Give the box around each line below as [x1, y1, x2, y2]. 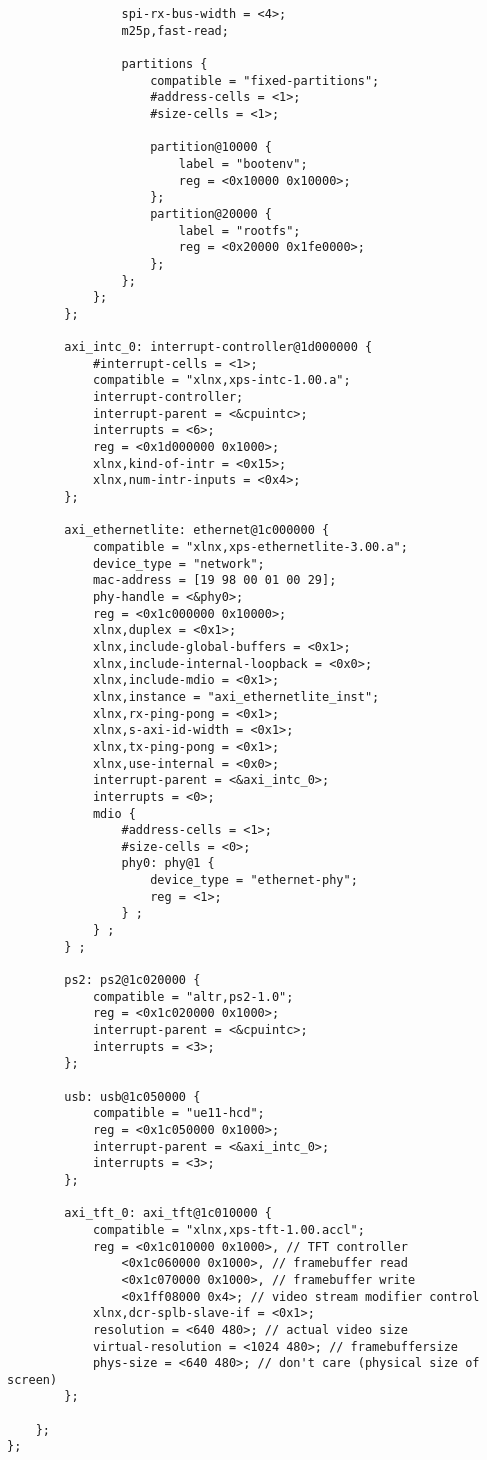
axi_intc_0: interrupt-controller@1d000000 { [64, 340, 373, 355]
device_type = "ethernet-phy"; [150, 873, 358, 888]
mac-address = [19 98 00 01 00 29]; [92, 573, 337, 588]
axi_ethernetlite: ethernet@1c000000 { [64, 523, 330, 538]
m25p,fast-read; [121, 23, 229, 38]
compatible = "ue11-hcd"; [92, 1106, 265, 1121]
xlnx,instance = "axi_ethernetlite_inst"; [92, 689, 380, 704]
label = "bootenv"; [178, 156, 308, 171]
